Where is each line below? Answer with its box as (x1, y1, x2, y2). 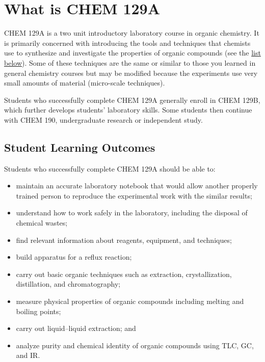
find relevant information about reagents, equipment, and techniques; (16, 234, 232, 245)
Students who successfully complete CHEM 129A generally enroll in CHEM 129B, (4, 94, 260, 105)
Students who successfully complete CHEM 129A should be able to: (4, 163, 216, 174)
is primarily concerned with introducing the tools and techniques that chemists (4, 37, 251, 48)
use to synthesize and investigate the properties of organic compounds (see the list (4, 47, 261, 58)
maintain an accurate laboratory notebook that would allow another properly (16, 180, 258, 191)
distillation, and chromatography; (16, 279, 121, 289)
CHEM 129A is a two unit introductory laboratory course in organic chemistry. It (4, 27, 259, 38)
